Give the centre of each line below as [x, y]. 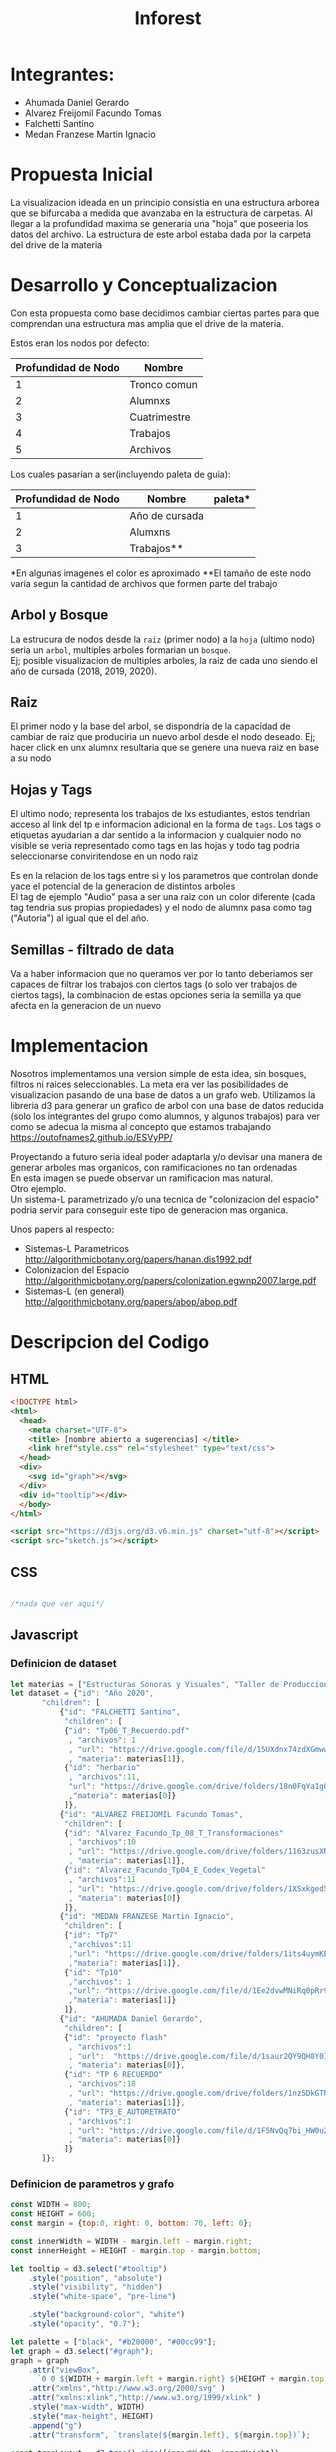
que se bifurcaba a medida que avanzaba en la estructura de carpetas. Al [161, 213]
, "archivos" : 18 [102, 2084]
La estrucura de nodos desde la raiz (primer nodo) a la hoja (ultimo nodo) [163, 639]
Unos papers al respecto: [62, 1229]
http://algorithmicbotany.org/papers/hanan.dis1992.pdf [138, 1259]
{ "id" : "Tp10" [93, 1972]
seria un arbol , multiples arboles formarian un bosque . [121, 649]
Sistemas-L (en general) [74, 1291]
